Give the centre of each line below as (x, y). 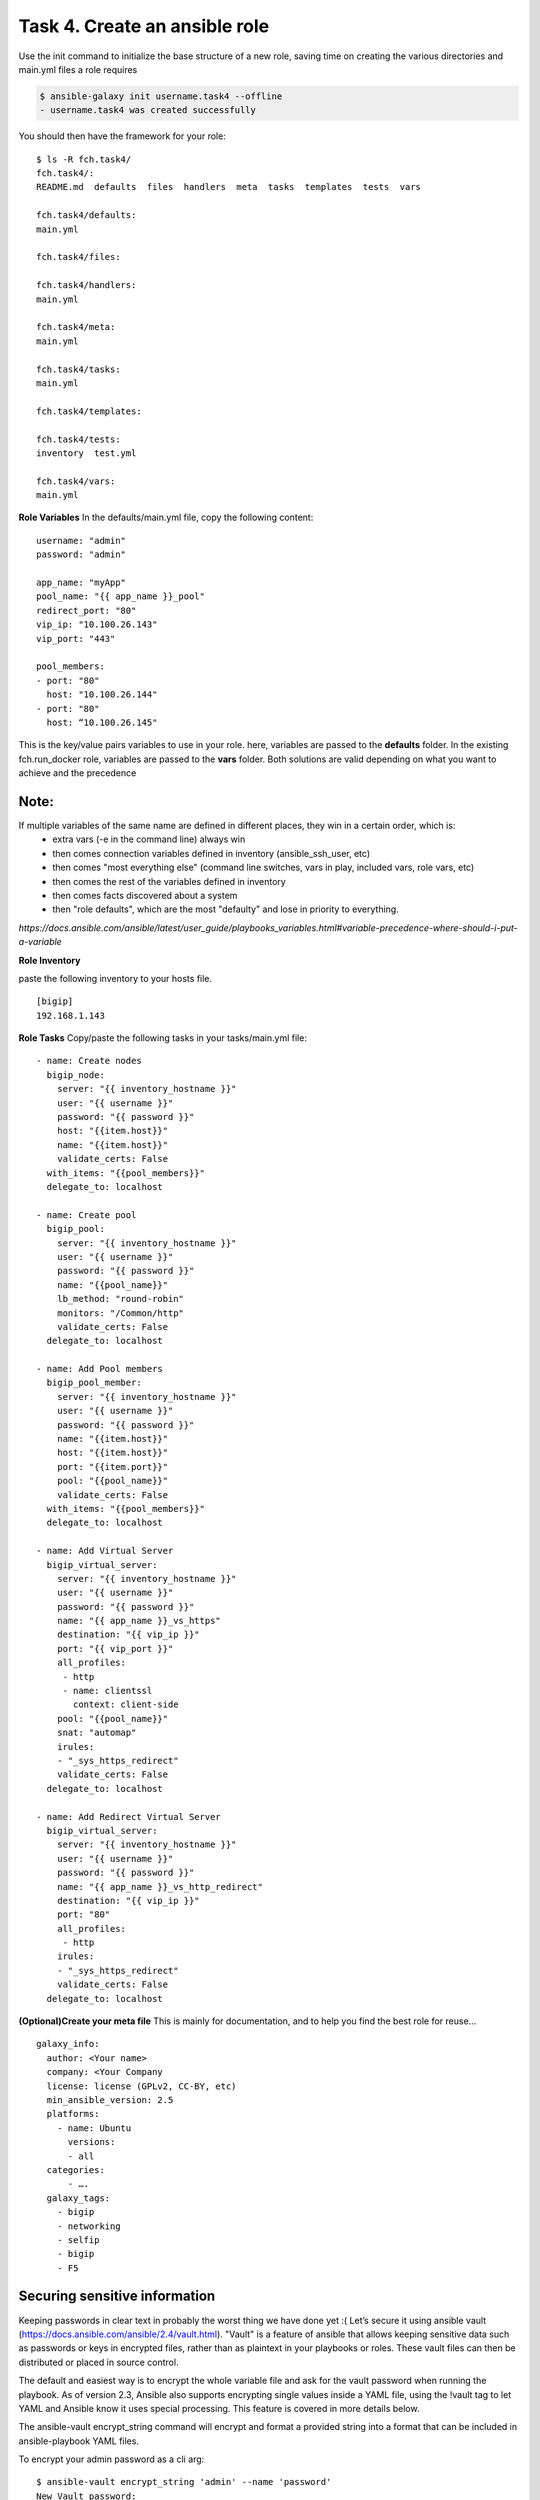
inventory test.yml (86, 453)
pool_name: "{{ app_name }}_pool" (120, 596)
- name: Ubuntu (94, 2128)
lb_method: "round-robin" (120, 1299)
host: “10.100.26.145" (102, 722)
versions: (91, 2142)
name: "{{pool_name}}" (112, 1284)
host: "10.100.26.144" (102, 694)
